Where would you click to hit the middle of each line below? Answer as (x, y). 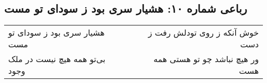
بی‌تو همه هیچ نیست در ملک (57, 59)
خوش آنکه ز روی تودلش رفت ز (203, 33)
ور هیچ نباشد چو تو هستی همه (206, 59)
